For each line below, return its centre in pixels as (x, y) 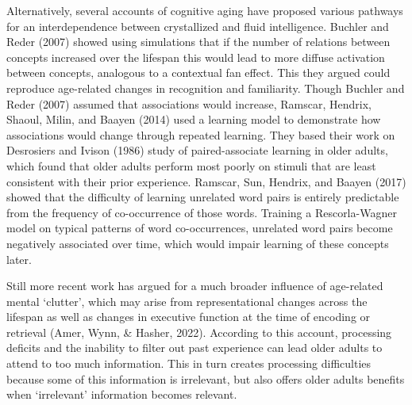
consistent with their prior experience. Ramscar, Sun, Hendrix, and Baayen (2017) (206, 181)
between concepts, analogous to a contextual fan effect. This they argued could (198, 73)
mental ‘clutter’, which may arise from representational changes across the (187, 301)
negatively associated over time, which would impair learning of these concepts (198, 243)
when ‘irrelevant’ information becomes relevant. (122, 394)
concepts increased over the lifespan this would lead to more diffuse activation (196, 57)
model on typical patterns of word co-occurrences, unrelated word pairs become (200, 228)
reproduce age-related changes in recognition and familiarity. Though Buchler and (206, 88)
